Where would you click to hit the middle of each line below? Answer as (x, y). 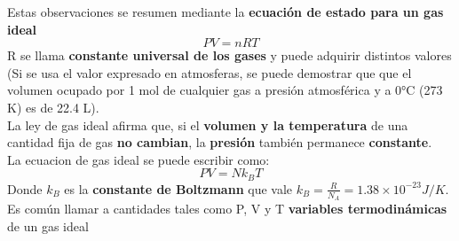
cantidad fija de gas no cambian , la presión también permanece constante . (220, 142)
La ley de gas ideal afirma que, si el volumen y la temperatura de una (208, 124)
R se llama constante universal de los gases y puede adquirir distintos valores (229, 55)
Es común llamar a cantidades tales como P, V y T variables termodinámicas (227, 209)
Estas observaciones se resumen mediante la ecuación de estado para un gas (226, 12)
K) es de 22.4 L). (53, 107)
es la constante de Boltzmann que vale (178, 188)
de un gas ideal (48, 225)
